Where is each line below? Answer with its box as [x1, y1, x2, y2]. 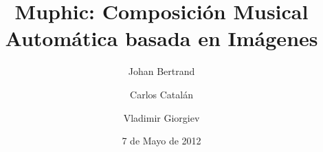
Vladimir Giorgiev [123, 110, 200, 124]
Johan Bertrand [128, 64, 195, 78]
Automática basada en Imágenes [5, 24, 318, 52]
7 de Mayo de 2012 [122, 133, 201, 148]
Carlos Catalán [130, 87, 193, 101]
